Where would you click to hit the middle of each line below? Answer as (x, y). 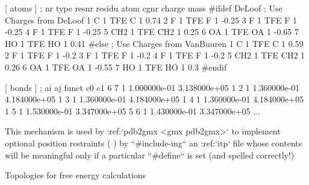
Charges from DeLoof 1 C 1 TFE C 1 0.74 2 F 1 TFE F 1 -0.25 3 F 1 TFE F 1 (151, 20)
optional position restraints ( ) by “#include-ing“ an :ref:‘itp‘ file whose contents (154, 143)
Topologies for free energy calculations (75, 175)
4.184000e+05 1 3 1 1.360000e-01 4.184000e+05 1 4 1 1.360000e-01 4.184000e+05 (154, 99)
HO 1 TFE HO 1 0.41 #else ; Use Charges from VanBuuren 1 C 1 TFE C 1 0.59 (154, 43)
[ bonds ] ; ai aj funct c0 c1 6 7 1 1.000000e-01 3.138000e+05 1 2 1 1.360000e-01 (152, 87)
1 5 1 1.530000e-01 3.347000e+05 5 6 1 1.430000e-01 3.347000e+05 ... (133, 111)
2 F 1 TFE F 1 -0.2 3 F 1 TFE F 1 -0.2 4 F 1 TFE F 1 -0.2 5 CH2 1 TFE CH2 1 (155, 55)
